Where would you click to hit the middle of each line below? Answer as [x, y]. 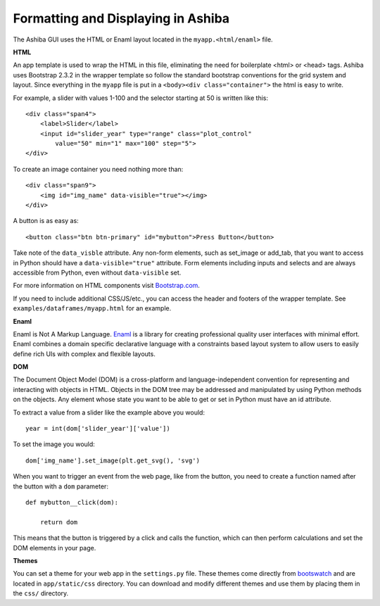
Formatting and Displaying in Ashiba [121, 18]
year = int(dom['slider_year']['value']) [98, 429]
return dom [59, 522]
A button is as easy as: [46, 221]
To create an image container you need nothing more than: [98, 169]
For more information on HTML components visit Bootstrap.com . [107, 286]
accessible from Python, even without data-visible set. [97, 272]
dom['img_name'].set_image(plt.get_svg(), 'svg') [113, 460]
